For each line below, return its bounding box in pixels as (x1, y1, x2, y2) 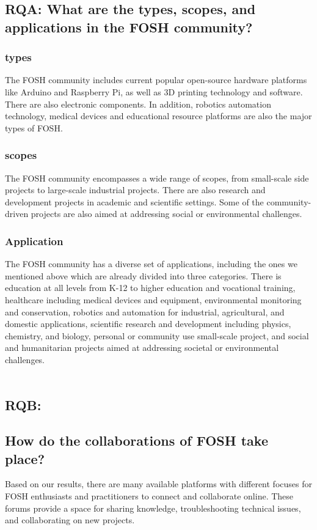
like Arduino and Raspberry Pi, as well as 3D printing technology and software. (5, 85, 303, 98)
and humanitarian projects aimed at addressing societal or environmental (5, 341, 279, 354)
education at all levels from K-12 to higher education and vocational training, (5, 281, 296, 294)
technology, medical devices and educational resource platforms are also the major (5, 109, 312, 122)
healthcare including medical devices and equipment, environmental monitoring (5, 293, 302, 306)
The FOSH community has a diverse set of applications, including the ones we (5, 257, 297, 270)
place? (5, 449, 45, 468)
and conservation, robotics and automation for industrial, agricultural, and (5, 305, 285, 318)
